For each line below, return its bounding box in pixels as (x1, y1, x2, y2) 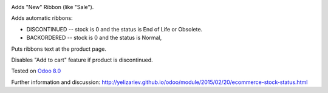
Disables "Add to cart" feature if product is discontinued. (11, 56, 153, 63)
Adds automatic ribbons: (11, 14, 73, 22)
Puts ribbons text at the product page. (11, 45, 106, 53)
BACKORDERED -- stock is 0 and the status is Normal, (26, 34, 162, 42)
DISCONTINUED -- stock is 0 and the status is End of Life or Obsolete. (26, 25, 203, 33)
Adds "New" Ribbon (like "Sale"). (11, 4, 94, 10)
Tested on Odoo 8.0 (11, 67, 61, 75)
